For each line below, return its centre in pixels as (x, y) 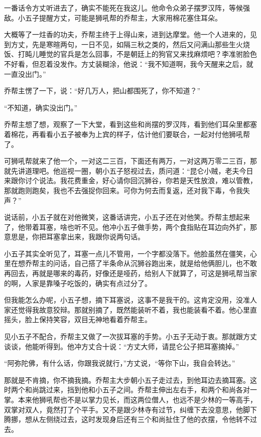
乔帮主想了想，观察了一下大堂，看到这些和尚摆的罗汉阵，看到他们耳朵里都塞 (130, 124)
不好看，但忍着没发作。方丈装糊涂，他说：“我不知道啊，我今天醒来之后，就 (129, 63)
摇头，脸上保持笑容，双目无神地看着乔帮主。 (78, 319)
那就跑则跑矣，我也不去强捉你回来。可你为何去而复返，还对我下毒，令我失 (127, 190)
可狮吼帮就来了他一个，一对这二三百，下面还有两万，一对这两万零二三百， (127, 161)
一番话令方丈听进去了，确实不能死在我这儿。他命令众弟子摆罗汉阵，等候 (123, 8)
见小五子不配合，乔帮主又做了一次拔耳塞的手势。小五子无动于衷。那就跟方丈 (130, 336)
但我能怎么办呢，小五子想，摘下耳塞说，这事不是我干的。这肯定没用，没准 (127, 300)
